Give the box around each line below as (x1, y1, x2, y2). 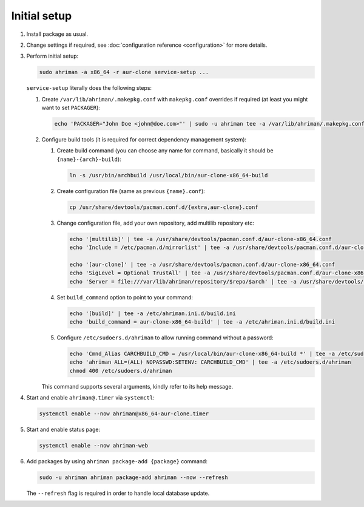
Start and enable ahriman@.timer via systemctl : (26, 394, 155, 401)
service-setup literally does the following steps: (26, 84, 152, 92)
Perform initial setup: (26, 52, 79, 60)
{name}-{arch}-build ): (56, 155, 121, 163)
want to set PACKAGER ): (41, 104, 100, 112)
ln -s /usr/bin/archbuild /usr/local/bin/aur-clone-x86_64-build (69, 172, 268, 179)
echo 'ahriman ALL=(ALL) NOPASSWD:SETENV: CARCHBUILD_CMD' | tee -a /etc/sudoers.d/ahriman (69, 359, 351, 366)
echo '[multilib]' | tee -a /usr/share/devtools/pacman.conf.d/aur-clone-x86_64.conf (69, 236, 332, 242)
